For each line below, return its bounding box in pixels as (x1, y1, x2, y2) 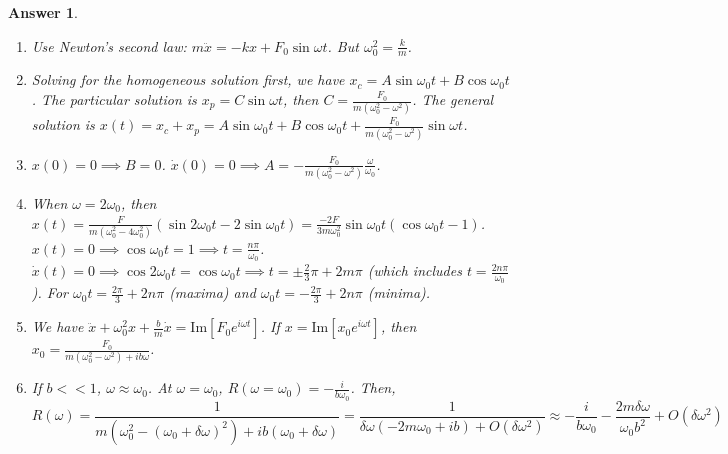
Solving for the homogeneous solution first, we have (31, 69, 345, 90)
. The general (412, 89, 494, 110)
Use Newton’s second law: (31, 35, 187, 56)
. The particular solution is (31, 89, 197, 110)
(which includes (367, 260, 462, 281)
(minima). (367, 282, 431, 303)
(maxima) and (169, 282, 256, 303)
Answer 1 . (8, 2, 78, 22)
